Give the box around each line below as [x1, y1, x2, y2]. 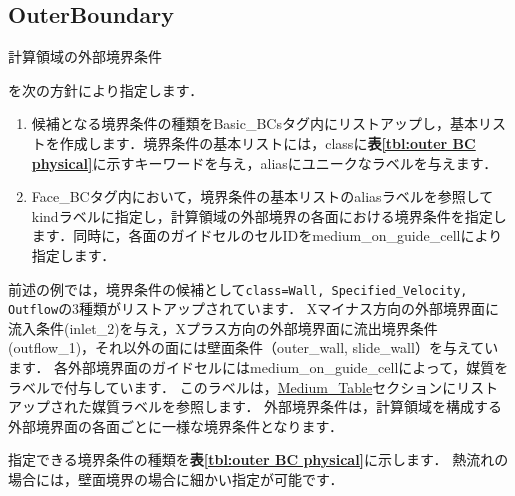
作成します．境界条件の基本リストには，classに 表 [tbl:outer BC [59, 132, 476, 153]
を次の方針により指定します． [8, 79, 204, 100]
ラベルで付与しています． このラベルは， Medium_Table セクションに [8, 376, 457, 397]
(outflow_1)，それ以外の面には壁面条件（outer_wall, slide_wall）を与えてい [8, 337, 499, 358]
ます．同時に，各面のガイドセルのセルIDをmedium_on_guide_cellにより [31, 225, 503, 246]
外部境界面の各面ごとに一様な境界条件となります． [8, 415, 344, 436]
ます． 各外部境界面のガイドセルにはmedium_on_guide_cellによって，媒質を [8, 357, 509, 378]
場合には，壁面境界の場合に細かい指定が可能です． [8, 469, 344, 490]
